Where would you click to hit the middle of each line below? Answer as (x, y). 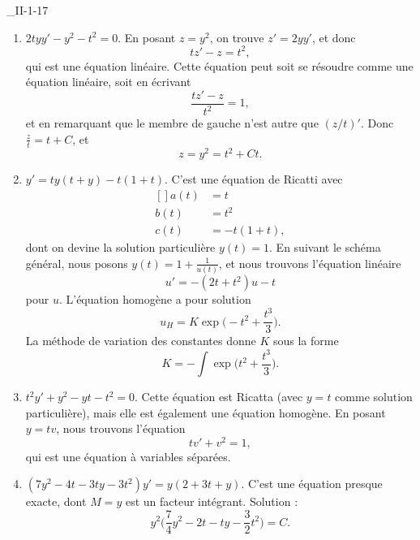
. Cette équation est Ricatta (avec (219, 397)
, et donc (334, 37)
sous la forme (306, 341)
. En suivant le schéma (325, 247)
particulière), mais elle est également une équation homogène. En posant (206, 412)
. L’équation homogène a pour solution (155, 299)
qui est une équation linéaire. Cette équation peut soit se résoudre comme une (219, 65)
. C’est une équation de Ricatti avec (254, 179)
